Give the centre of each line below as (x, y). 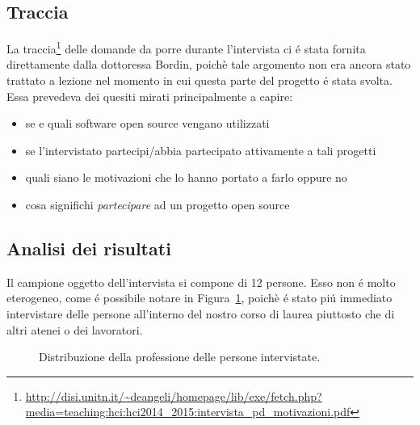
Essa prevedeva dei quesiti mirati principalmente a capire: (150, 96)
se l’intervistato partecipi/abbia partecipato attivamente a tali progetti (201, 150)
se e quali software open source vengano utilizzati (147, 123)
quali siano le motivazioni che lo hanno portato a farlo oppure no (186, 177)
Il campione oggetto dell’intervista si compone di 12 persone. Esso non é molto (201, 282)
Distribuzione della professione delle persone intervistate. (180, 357)
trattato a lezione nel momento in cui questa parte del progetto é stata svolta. (199, 80)
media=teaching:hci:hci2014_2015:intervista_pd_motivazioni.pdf (188, 412)
